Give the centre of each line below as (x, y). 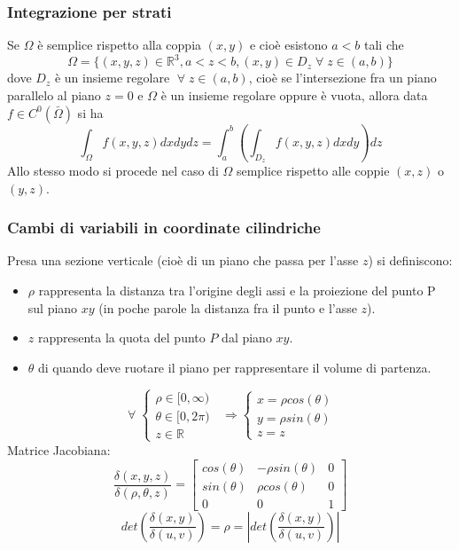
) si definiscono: (410, 260)
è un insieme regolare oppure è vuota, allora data (294, 94)
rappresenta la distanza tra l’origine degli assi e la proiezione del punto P (237, 290)
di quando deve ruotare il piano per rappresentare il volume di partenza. (235, 367)
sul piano (53, 307)
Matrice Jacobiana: (59, 449)
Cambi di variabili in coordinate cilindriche (164, 228)
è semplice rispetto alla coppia (120, 45)
